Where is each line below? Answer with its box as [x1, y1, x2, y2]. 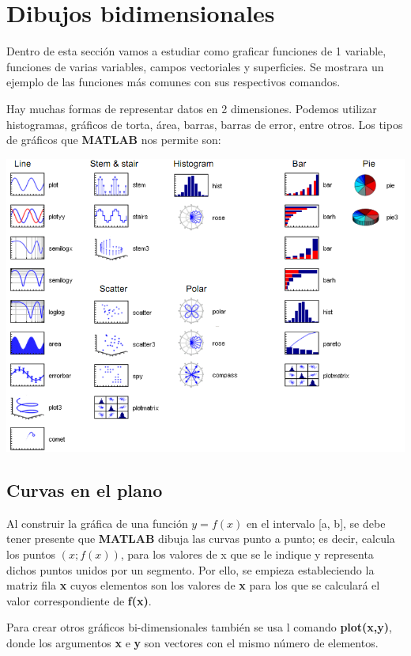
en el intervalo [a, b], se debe [246, 514, 386, 531]
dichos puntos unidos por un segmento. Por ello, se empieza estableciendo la [6, 561, 375, 578]
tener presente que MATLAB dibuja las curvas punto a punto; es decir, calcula [6, 530, 395, 547]
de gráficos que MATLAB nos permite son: [6, 131, 221, 148]
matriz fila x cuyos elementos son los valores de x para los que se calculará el [6, 577, 380, 593]
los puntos [6, 546, 55, 563]
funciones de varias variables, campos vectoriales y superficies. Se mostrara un [6, 58, 384, 74]
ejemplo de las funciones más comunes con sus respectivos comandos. [6, 74, 341, 90]
